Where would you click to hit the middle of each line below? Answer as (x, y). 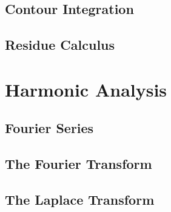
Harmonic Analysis (86, 89)
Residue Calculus (60, 45)
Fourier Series (49, 128)
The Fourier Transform (79, 164)
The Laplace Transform (80, 199)
